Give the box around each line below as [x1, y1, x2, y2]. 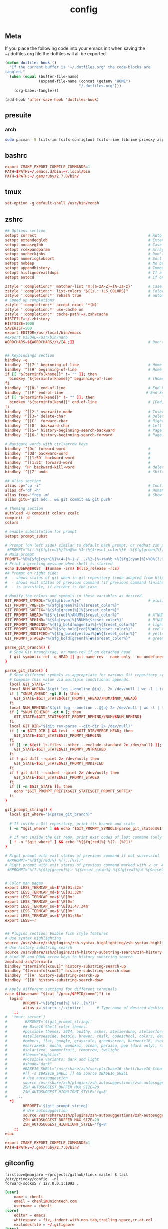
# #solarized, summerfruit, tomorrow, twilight [5, 1048, 120, 1053]
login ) [9, 996, 23, 1001]
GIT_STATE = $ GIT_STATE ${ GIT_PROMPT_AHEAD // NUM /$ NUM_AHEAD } [14, 696, 137, 701]
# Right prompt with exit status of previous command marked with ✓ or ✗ [5, 862, 164, 868]
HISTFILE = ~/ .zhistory [5, 316, 50, 321]
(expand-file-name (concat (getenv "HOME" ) [38, 79, 131, 84]
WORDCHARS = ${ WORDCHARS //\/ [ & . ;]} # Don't [5, 340, 164, 345]
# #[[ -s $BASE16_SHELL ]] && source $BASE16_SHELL [5, 1071, 128, 1076]
